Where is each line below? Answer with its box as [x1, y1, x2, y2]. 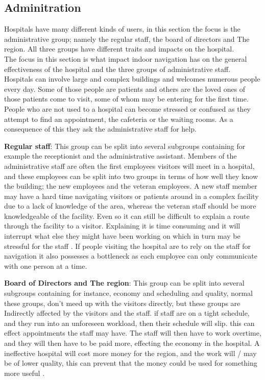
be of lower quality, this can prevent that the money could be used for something [4, 358, 257, 368]
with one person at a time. [4, 260, 87, 271]
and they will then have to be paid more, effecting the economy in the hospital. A [4, 338, 260, 348]
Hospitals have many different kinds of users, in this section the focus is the [4, 23, 240, 34]
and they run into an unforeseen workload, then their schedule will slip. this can [4, 317, 255, 328]
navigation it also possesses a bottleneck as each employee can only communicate [4, 250, 257, 261]
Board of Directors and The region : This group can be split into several [4, 277, 245, 288]
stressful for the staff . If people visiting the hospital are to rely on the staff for [4, 240, 251, 251]
